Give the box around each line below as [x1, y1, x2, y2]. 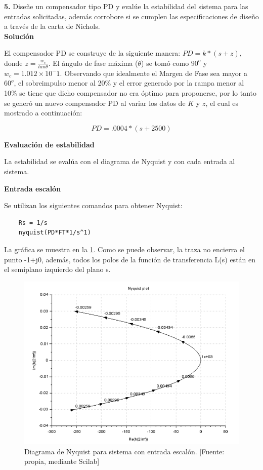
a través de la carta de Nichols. [4, 21, 100, 31]
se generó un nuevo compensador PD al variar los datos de [4, 97, 186, 108]
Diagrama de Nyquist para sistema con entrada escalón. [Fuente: [24, 446, 225, 456]
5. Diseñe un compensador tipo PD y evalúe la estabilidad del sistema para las [4, 1, 248, 11]
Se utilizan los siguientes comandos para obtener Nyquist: [4, 200, 183, 211]
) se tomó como [141, 57, 189, 68]
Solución [4, 30, 34, 41]
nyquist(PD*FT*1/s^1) [18, 229, 91, 237]
